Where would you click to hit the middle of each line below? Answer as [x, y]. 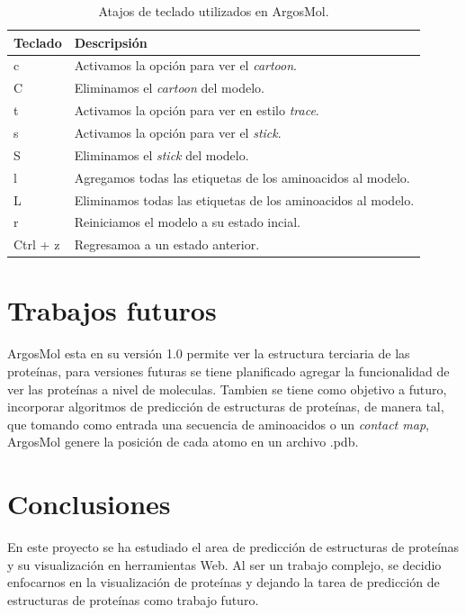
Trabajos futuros [112, 310]
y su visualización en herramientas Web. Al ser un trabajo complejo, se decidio [224, 564]
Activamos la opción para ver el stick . [178, 132]
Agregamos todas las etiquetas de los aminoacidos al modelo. [242, 177]
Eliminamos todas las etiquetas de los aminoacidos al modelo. [244, 199]
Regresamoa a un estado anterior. [167, 244]
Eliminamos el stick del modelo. [161, 154]
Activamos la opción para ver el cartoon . [185, 65]
